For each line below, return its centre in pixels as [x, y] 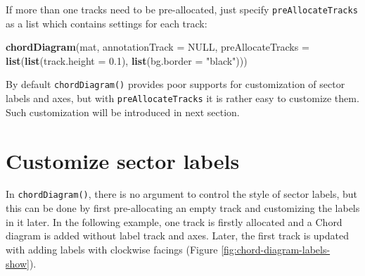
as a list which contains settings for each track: [107, 23]
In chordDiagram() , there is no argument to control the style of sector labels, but [182, 194]
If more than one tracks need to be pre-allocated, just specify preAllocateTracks [182, 9]
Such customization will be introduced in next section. [123, 112]
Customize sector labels [123, 160]
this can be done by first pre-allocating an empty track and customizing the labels [183, 208]
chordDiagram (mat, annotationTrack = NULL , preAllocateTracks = [158, 47]
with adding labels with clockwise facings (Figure [112, 249]
